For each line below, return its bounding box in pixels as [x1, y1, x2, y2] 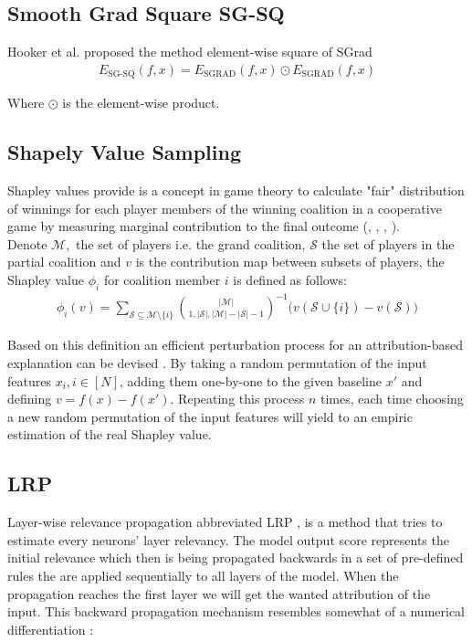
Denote [7, 234, 47, 253]
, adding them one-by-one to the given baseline [119, 371, 382, 390]
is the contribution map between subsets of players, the [135, 252, 445, 271]
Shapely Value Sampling [7, 138, 242, 166]
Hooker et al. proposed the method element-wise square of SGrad [7, 42, 372, 61]
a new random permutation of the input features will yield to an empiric [7, 406, 413, 426]
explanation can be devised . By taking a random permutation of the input [7, 353, 427, 372]
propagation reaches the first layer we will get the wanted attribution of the [7, 584, 431, 603]
